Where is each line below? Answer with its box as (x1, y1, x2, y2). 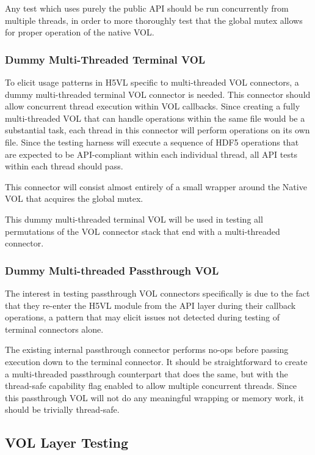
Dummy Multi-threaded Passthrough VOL (5, 262, 219, 278)
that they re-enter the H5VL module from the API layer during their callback (5, 298, 296, 311)
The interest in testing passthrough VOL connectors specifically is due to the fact (5, 286, 310, 299)
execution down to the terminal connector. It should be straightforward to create (5, 355, 308, 368)
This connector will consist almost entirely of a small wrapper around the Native (5, 180, 307, 193)
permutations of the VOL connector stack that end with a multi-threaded (5, 224, 280, 237)
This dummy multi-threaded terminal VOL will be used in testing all (5, 212, 263, 225)
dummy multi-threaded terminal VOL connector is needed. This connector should (5, 87, 311, 100)
